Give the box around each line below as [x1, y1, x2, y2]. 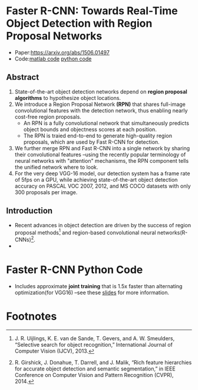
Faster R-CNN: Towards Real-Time [6, 4, 178, 18]
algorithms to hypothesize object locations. [14, 94, 121, 101]
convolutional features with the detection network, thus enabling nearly [14, 107, 188, 114]
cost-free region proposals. [14, 113, 81, 120]
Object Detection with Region [6, 17, 153, 30]
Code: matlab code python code [14, 55, 92, 62]
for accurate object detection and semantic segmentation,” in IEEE [14, 365, 176, 372]
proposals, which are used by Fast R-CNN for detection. [23, 138, 160, 146]
